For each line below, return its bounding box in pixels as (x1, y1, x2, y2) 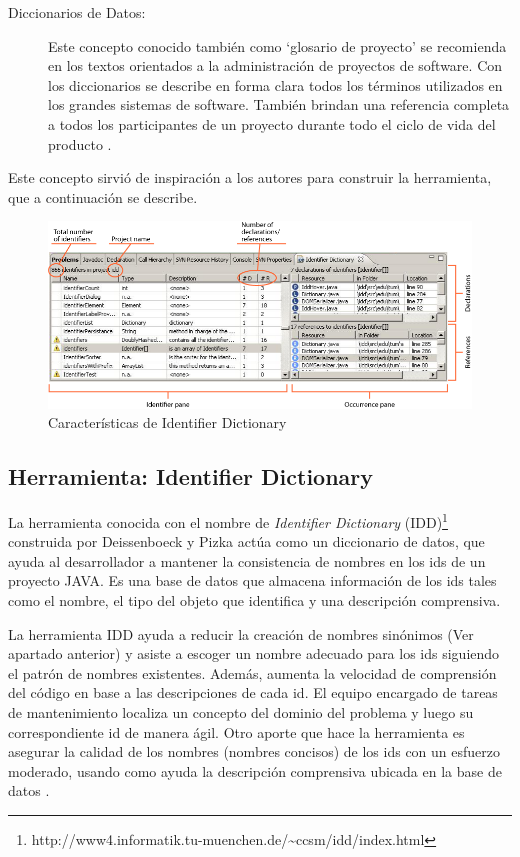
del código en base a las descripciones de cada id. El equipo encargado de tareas (8, 682, 498, 703)
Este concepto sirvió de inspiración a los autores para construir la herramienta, (8, 167, 492, 188)
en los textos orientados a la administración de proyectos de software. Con (48, 55, 503, 76)
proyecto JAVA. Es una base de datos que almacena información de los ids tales (8, 570, 497, 591)
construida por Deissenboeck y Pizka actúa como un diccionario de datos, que (8, 531, 485, 552)
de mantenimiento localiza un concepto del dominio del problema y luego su (8, 701, 474, 722)
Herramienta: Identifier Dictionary (8, 461, 374, 492)
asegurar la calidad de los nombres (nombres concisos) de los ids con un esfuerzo (8, 741, 500, 762)
